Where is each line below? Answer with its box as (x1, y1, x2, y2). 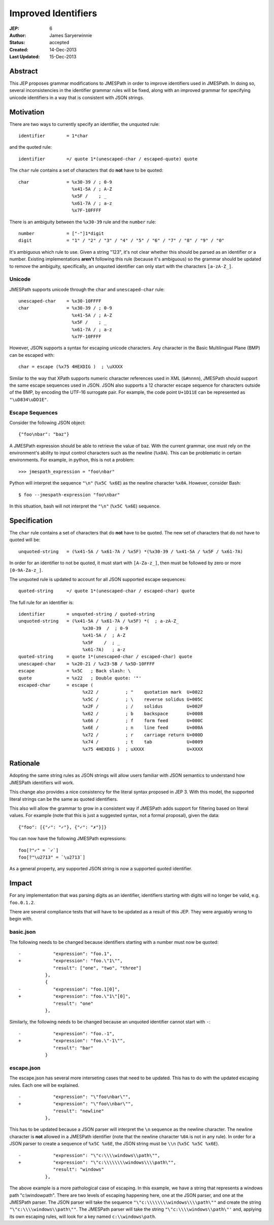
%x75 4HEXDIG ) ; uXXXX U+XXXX (82, 746, 203, 752)
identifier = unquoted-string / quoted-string (18, 611, 155, 617)
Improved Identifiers (9, 8, 97, 19)
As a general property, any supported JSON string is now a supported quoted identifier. (9, 866, 193, 872)
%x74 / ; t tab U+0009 (82, 739, 203, 745)
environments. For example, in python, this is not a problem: (9, 457, 134, 463)
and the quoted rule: (9, 144, 52, 150)
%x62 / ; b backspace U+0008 (82, 710, 203, 717)
